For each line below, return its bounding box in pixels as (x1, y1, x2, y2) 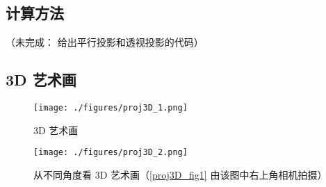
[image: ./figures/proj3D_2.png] (33, 147, 188, 158)
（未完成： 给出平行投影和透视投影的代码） (6, 35, 204, 49)
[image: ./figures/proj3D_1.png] (33, 103, 188, 113)
